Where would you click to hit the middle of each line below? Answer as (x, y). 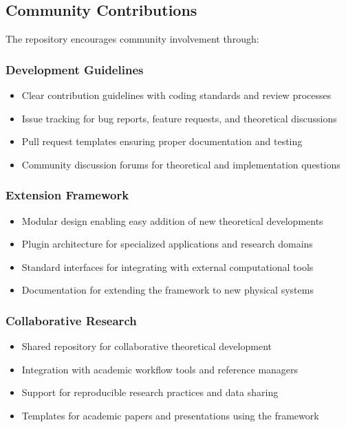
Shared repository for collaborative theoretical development (147, 346)
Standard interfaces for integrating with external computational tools (167, 266)
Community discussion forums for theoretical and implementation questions (181, 164)
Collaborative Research (71, 320)
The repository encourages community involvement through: (132, 39)
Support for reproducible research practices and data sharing (150, 392)
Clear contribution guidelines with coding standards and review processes (176, 95)
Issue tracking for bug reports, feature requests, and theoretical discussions (179, 118)
